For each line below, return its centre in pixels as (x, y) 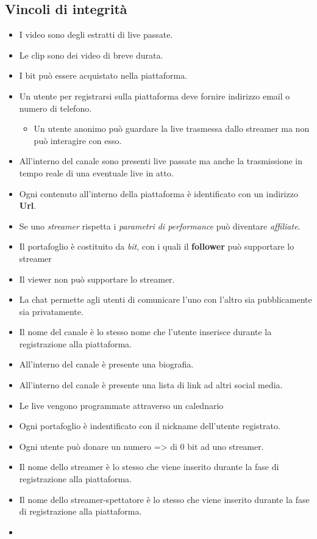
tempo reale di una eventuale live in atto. (96, 172)
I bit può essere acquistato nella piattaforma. (103, 75)
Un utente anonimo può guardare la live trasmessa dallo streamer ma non (172, 128)
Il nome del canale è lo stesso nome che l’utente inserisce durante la (145, 332)
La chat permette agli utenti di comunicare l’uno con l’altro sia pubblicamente (166, 299)
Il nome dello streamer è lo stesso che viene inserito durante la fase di (149, 467)
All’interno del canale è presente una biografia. (106, 364)
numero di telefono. (55, 108)
